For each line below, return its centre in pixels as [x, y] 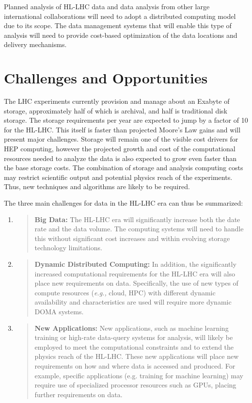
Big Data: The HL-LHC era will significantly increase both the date [137, 219]
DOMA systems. [59, 311]
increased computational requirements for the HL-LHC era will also [135, 273]
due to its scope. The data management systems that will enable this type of [118, 25]
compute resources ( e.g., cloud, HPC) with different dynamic [125, 292]
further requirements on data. [79, 394]
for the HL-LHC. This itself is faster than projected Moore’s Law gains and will [122, 129]
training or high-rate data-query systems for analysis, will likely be [134, 337]
